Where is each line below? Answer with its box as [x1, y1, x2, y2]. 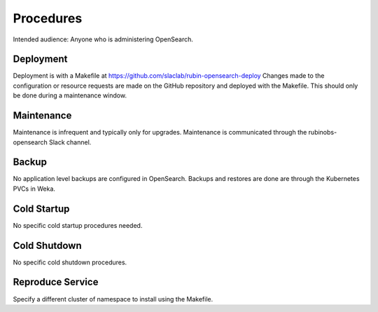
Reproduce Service [13, 276, 99, 288]
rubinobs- [308, 128, 337, 137]
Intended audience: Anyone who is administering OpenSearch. [13, 35, 194, 43]
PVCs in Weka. [13, 184, 56, 193]
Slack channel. [49, 137, 92, 147]
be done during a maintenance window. [13, 91, 127, 100]
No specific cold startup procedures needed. [13, 221, 143, 229]
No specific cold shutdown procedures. [13, 258, 127, 266]
